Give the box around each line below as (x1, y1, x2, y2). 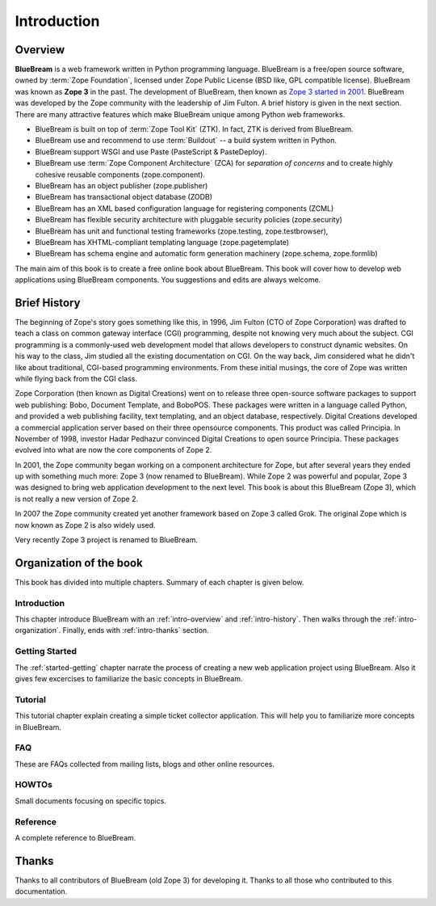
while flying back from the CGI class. (15, 373, 137, 383)
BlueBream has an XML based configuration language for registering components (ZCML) (35, 203, 334, 213)
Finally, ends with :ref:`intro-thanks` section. (62, 626, 209, 635)
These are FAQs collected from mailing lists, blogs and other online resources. (15, 759, 275, 769)
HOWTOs (15, 779, 52, 790)
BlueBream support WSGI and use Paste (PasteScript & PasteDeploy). (35, 146, 267, 157)
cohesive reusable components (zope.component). (35, 170, 206, 179)
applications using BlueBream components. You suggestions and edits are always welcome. (15, 275, 321, 284)
